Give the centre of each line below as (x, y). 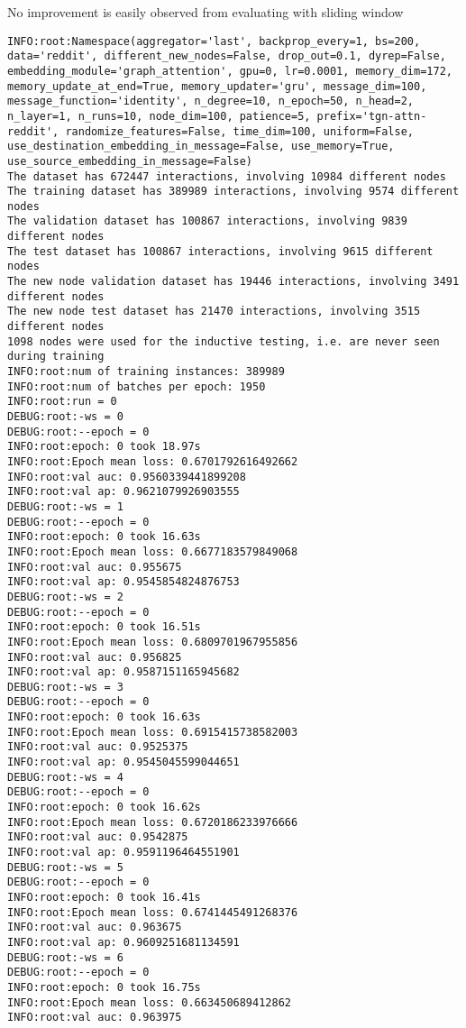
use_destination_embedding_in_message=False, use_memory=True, (201, 147)
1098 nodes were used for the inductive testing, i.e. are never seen (224, 341)
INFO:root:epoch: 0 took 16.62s (104, 808)
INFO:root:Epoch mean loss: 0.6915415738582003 (153, 732)
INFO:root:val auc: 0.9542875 (98, 837)
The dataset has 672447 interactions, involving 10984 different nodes (227, 176)
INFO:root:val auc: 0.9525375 (98, 747)
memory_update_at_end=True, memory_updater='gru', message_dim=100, (217, 86)
